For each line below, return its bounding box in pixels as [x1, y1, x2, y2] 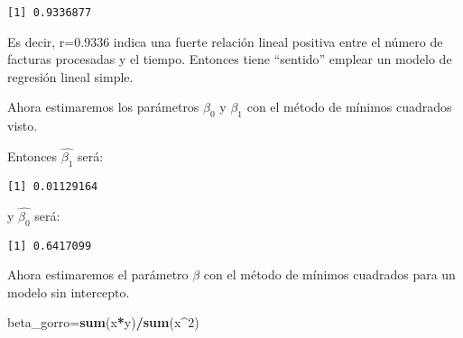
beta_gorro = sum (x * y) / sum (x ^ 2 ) [7, 313, 199, 332]
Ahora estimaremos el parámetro [7, 265, 189, 284]
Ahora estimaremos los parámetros [7, 97, 199, 116]
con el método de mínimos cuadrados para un [203, 265, 456, 284]
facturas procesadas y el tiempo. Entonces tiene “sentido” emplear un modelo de [7, 50, 452, 69]
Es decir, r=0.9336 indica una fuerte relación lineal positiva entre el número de [7, 32, 443, 50]
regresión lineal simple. [7, 67, 134, 86]
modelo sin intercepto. [7, 282, 130, 301]
